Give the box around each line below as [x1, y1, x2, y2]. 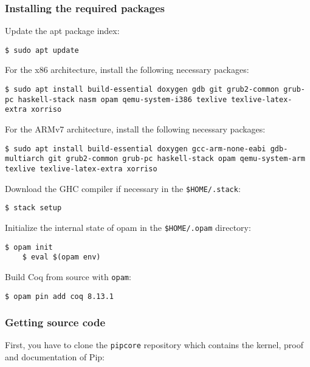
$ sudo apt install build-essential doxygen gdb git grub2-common [5, 85, 280, 94]
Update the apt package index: [5, 24, 120, 37]
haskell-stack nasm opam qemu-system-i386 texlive [18, 95, 227, 104]
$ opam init [5, 242, 53, 252]
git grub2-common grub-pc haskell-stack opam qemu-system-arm [48, 154, 305, 163]
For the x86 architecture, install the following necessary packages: [5, 63, 249, 76]
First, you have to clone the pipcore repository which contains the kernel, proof [5, 338, 303, 351]
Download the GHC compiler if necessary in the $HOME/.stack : [5, 182, 241, 194]
